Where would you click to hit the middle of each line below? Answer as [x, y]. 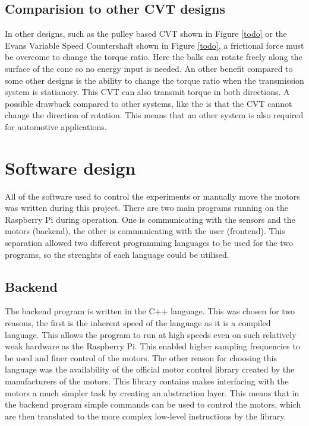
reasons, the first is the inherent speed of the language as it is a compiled [138, 323]
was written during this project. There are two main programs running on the [146, 208]
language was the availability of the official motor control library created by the [150, 369]
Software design [70, 167]
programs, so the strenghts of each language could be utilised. [117, 254]
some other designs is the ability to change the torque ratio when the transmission [154, 80]
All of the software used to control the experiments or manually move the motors [152, 196]
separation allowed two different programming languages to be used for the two [149, 243]
